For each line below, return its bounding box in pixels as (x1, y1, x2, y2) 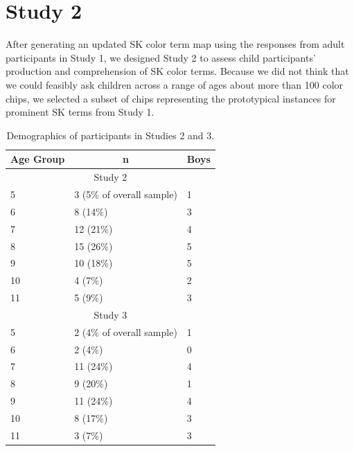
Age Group (10, 152, 65, 166)
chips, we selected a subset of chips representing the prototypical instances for (6, 91, 336, 105)
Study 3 (94, 307, 127, 321)
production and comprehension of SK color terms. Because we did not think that (6, 64, 349, 78)
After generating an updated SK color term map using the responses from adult (6, 37, 345, 51)
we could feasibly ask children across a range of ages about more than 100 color (6, 77, 344, 91)
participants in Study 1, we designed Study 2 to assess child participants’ (6, 50, 316, 64)
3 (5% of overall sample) (74, 186, 177, 201)
